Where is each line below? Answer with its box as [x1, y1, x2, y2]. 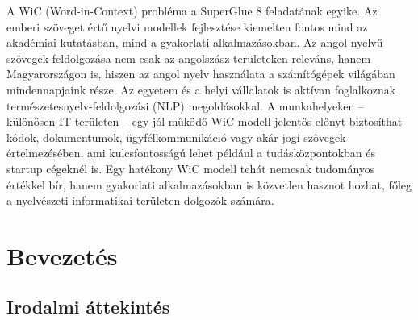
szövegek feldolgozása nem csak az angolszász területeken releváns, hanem [6, 49, 371, 66]
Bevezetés [6, 239, 118, 272]
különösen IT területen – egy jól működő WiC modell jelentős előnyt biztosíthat [6, 113, 403, 130]
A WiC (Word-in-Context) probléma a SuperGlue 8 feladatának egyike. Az [6, 2, 378, 19]
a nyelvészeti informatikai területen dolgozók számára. [6, 192, 274, 209]
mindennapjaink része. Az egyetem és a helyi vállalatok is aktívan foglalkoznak [6, 81, 396, 98]
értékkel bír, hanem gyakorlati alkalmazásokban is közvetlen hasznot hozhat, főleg [6, 176, 412, 193]
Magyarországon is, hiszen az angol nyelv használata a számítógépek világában [6, 65, 395, 82]
